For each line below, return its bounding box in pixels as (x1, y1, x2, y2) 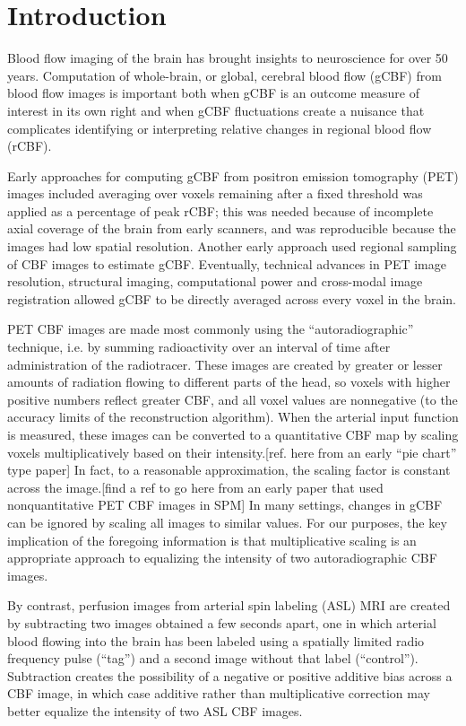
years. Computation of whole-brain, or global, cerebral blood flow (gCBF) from (7, 66, 442, 84)
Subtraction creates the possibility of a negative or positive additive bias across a (7, 666, 453, 685)
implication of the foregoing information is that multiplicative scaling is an (7, 530, 417, 549)
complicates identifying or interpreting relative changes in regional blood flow (7, 118, 432, 137)
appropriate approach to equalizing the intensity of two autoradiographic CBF (7, 548, 437, 567)
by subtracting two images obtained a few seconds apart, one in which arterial (7, 613, 436, 632)
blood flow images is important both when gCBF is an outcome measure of (7, 83, 420, 102)
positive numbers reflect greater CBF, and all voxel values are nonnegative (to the (7, 389, 458, 408)
